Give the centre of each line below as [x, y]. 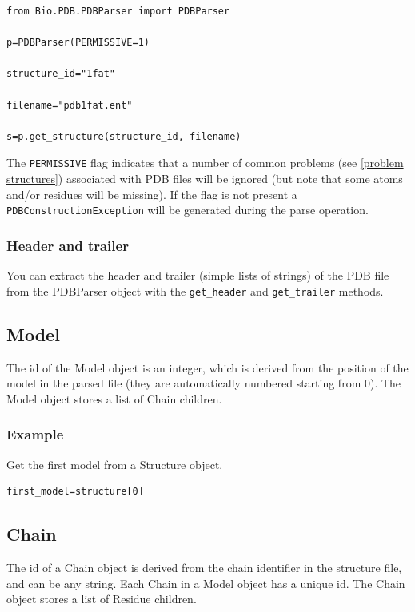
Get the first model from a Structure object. [115, 464]
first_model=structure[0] [75, 492]
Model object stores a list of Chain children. [114, 398]
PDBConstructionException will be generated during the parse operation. [188, 210]
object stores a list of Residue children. [102, 599]
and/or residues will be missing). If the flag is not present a [152, 194]
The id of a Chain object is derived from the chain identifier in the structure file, [204, 567]
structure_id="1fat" [61, 74]
